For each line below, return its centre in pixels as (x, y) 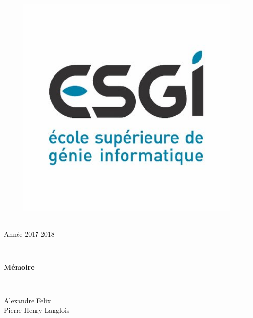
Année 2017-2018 (29, 234)
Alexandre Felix (27, 300)
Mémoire (19, 267)
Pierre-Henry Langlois (37, 310)
